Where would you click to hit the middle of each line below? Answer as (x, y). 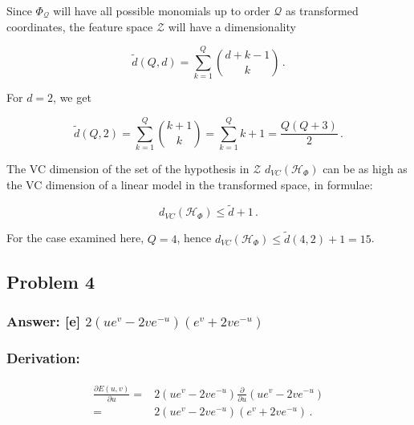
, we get (72, 97)
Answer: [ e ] (44, 320)
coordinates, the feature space (80, 26)
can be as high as (365, 169)
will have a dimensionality (232, 26)
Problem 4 (51, 281)
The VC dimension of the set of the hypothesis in (128, 169)
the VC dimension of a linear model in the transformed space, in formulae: (190, 184)
